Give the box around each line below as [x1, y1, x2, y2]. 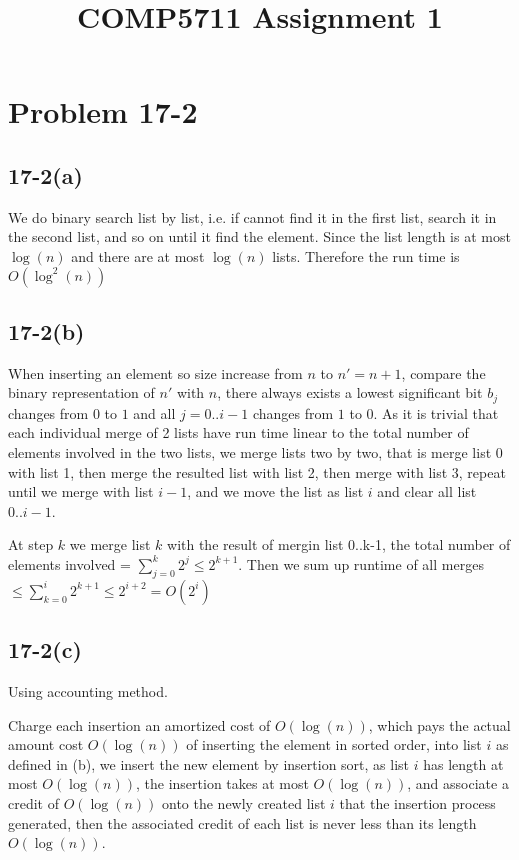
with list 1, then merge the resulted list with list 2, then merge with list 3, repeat [8, 461, 506, 482]
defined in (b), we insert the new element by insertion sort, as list [8, 753, 410, 774]
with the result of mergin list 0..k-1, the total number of [167, 534, 511, 555]
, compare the [401, 362, 486, 383]
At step [8, 534, 54, 555]
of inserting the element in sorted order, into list [186, 734, 482, 755]
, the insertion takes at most [135, 773, 309, 794]
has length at [423, 753, 504, 774]
